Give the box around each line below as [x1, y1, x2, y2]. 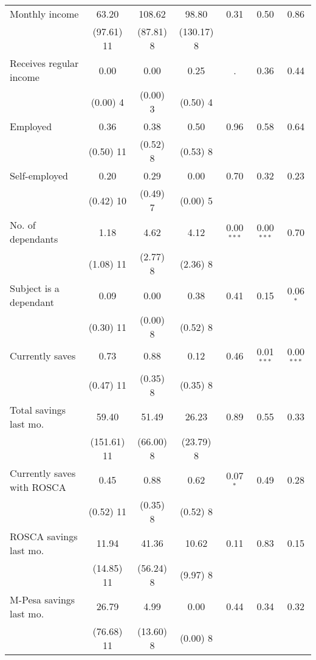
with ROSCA [10, 479, 66, 494]
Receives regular [10, 56, 79, 70]
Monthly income [10, 7, 79, 21]
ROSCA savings [10, 529, 78, 543]
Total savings [10, 402, 66, 417]
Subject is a [10, 281, 60, 295]
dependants [10, 232, 58, 246]
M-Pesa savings [10, 592, 75, 606]
